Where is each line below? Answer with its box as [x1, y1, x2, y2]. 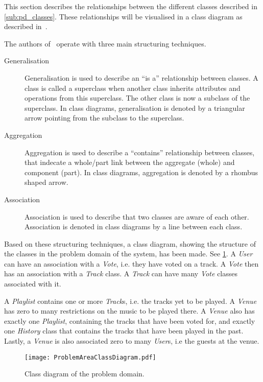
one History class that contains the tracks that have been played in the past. [4, 325, 244, 336]
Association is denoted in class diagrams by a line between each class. [25, 221, 243, 232]
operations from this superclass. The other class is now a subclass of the [25, 92, 250, 103]
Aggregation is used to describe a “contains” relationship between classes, [25, 147, 255, 157]
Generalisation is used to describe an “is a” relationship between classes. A [25, 72, 258, 83]
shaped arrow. [25, 177, 68, 187]
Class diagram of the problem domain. [25, 368, 145, 379]
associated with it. [4, 278, 61, 289]
